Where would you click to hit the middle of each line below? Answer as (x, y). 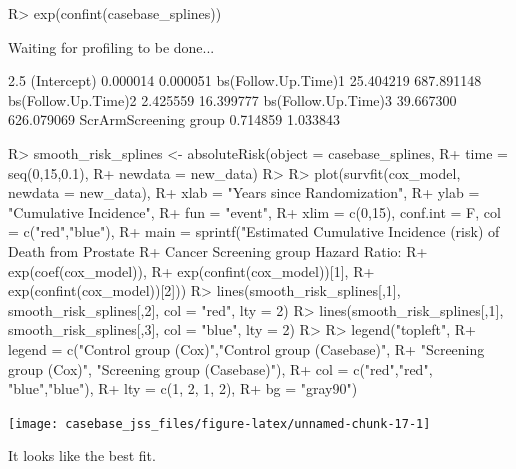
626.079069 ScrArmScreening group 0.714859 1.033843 (174, 119)
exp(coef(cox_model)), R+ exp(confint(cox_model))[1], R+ (191, 270)
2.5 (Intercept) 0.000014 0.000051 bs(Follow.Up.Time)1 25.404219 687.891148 (245, 80)
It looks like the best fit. (82, 455)
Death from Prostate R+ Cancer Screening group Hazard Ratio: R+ (218, 250)
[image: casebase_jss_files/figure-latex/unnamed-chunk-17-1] (219, 423)
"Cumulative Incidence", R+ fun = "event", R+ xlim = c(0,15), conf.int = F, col (254, 211)
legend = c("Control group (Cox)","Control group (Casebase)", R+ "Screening (246, 348)
